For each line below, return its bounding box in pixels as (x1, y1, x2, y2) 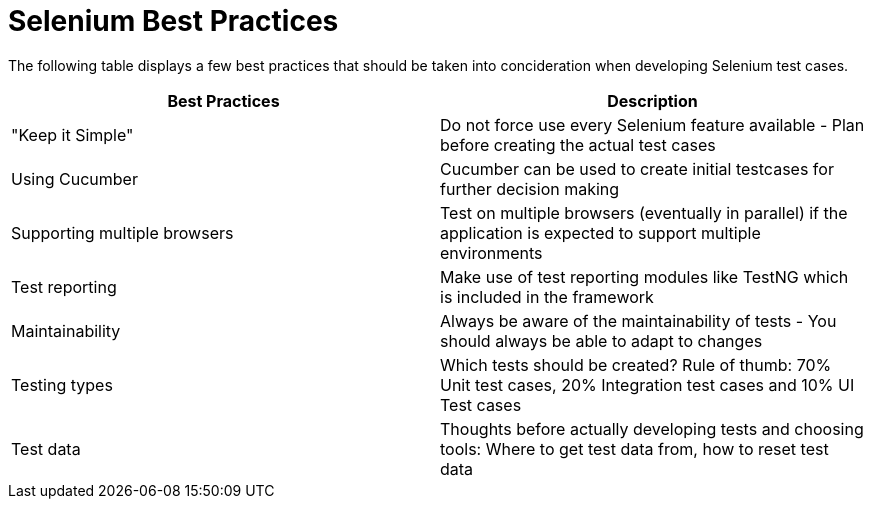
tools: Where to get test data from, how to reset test (440, 438, 829, 459)
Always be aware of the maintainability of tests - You (440, 310, 837, 331)
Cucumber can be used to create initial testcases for (440, 158, 834, 179)
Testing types (11, 374, 113, 395)
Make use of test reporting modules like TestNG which (440, 266, 849, 287)
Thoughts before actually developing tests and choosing (440, 418, 864, 439)
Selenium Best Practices (8, 4, 339, 38)
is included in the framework (440, 286, 654, 307)
